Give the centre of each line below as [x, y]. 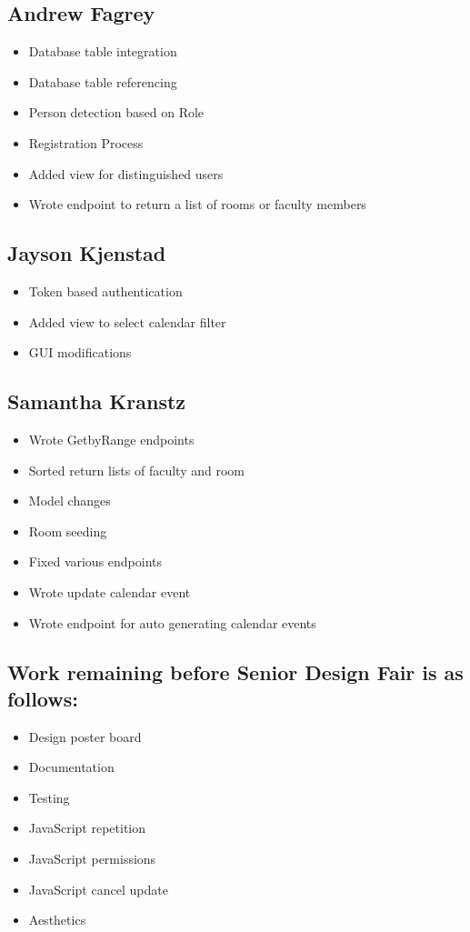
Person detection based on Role [116, 112]
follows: [43, 698]
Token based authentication [105, 291]
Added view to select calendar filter [127, 321]
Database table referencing [103, 81]
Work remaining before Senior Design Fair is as [235, 671]
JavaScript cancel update [98, 889]
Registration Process [86, 142]
